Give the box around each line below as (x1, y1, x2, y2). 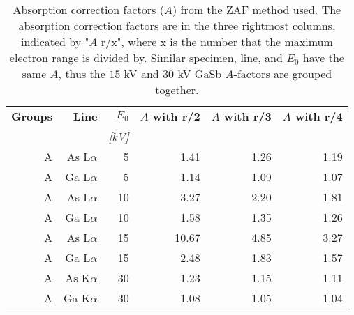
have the (302, 49, 344, 66)
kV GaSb (177, 66, 222, 82)
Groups (11, 108, 52, 124)
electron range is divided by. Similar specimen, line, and (9, 49, 283, 66)
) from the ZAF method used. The (172, 1, 341, 17)
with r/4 (295, 108, 343, 124)
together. (155, 82, 199, 98)
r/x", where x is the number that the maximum (101, 33, 333, 49)
